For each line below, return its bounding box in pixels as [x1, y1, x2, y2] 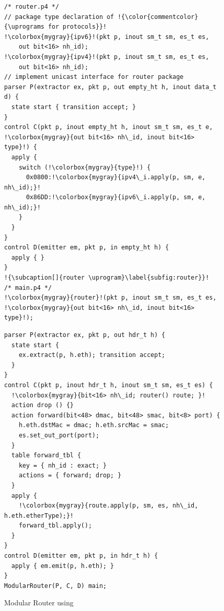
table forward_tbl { [11, 452, 81, 459]
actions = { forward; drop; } [18, 472, 122, 479]
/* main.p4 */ [4, 284, 52, 291]
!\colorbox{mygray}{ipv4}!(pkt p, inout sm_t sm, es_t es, [4, 53, 209, 60]
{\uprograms [4, 23, 44, 31]
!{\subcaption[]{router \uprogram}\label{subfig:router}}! [4, 274, 209, 282]
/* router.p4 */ [4, 3, 59, 10]
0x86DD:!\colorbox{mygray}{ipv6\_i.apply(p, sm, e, [26, 194, 206, 201]
